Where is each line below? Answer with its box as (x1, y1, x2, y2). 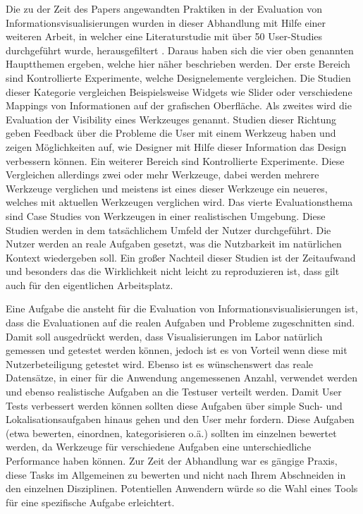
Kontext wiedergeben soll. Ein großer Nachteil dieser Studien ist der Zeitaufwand (6, 250, 356, 264)
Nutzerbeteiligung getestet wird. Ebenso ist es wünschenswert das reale (6, 356, 314, 371)
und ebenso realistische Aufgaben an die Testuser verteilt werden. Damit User (6, 384, 342, 399)
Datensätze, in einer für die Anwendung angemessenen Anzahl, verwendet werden (6, 370, 358, 385)
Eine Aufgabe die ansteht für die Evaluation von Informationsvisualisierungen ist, (6, 301, 358, 316)
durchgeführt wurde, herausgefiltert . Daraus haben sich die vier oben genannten (6, 42, 354, 57)
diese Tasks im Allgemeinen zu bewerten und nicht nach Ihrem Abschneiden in (6, 467, 346, 482)
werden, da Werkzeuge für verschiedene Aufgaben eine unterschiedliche (6, 439, 312, 454)
